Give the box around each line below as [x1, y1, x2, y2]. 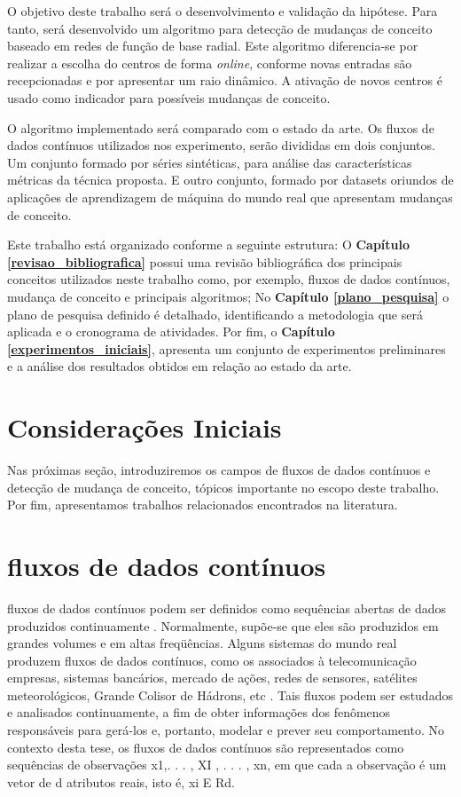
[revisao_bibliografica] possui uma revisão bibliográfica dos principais [7, 252, 402, 271]
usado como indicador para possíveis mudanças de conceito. [7, 88, 331, 107]
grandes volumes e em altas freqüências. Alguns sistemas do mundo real [7, 634, 397, 652]
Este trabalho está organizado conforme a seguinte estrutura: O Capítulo [7, 235, 410, 254]
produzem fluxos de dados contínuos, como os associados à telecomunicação [7, 651, 417, 669]
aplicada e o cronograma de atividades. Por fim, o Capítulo [7, 322, 335, 341]
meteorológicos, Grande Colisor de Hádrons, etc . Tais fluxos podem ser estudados [7, 685, 453, 704]
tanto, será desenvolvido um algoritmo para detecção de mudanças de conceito [7, 19, 433, 37]
